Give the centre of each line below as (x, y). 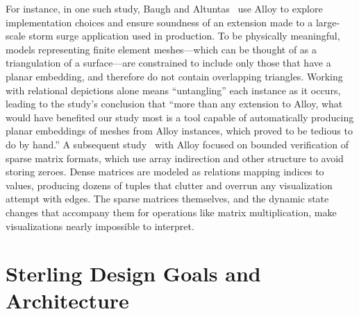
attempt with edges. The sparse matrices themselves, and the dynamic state (167, 199)
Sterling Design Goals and (133, 273)
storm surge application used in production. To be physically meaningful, (184, 36)
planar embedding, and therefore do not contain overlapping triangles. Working (174, 76)
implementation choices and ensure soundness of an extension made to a (159, 22)
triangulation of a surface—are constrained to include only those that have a (168, 63)
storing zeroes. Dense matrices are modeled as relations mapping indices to (165, 172)
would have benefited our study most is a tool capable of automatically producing (180, 117)
